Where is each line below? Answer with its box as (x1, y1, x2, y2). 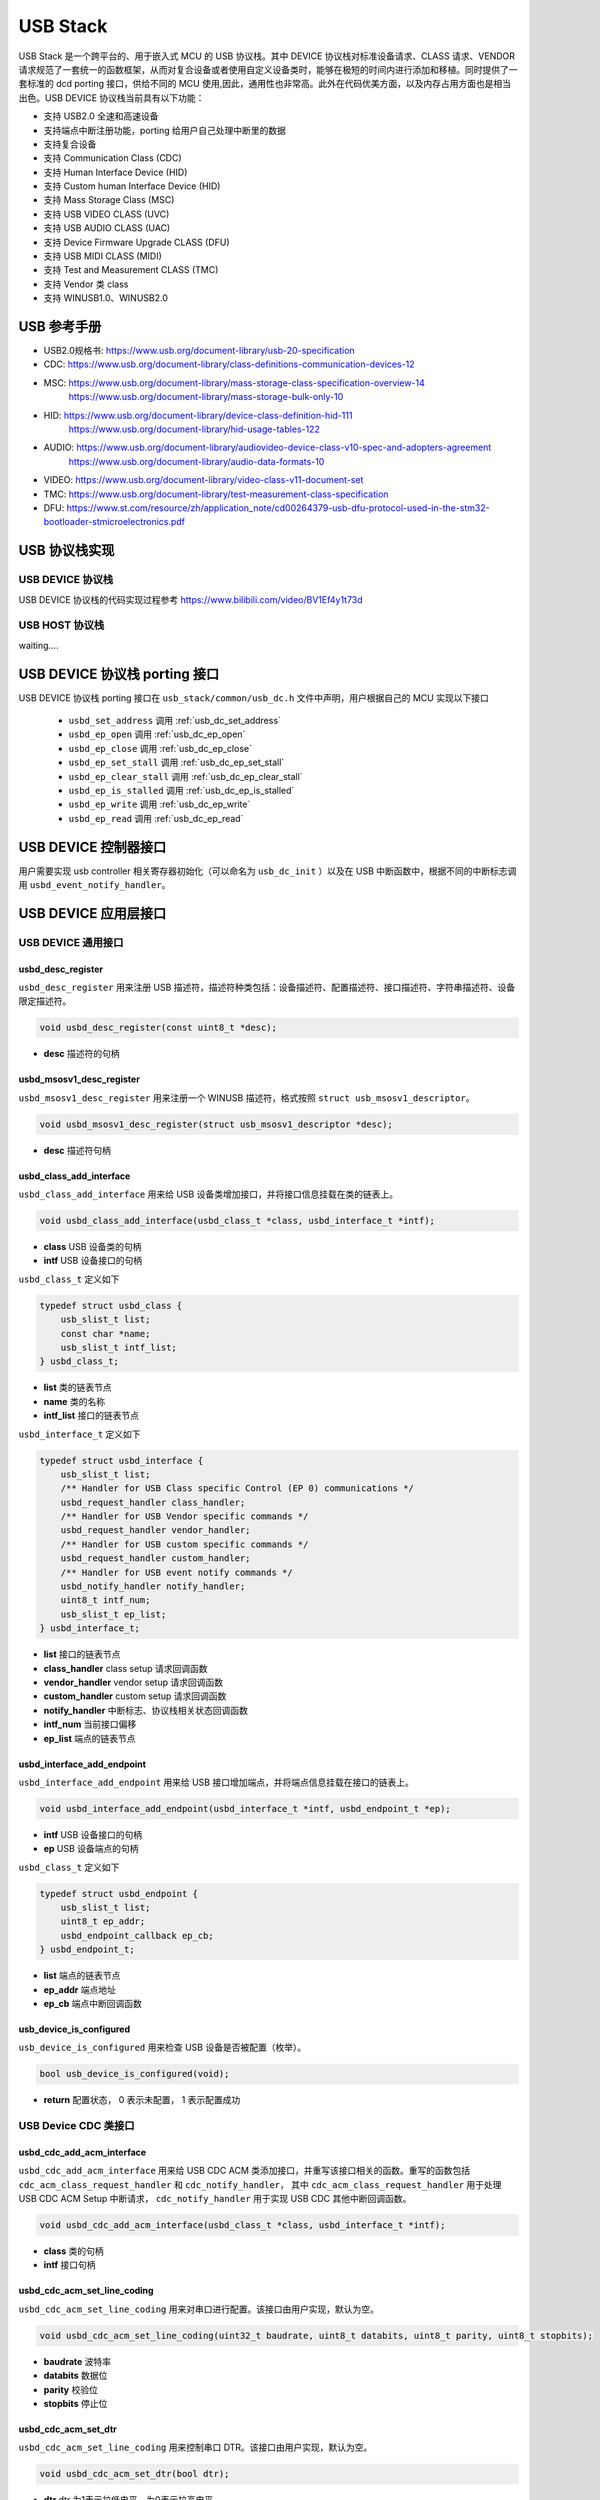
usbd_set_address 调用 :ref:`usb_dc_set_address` (68, 714, 282, 726)
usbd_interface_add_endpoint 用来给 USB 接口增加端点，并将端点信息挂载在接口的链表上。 (18, 1776, 414, 1788)
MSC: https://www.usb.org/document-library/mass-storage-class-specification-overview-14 (43, 376, 425, 389)
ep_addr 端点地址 (43, 1983, 117, 1995)
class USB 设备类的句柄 (43, 1241, 142, 1253)
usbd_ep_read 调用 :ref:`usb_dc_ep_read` (68, 812, 244, 824)
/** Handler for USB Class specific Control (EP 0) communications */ (60, 1483, 415, 1494)
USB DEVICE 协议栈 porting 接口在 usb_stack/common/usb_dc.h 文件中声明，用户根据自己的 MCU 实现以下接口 (18, 691, 489, 704)
